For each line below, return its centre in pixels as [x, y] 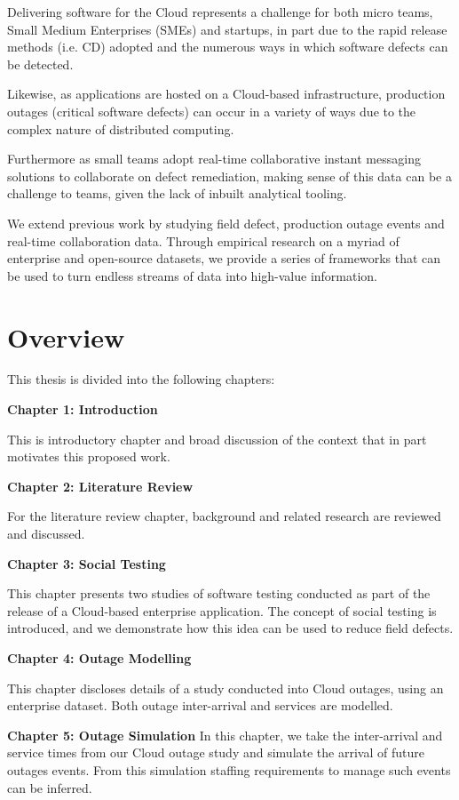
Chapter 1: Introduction [83, 409]
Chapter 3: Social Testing [87, 563]
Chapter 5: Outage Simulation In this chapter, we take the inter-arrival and [225, 735]
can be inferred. [50, 787]
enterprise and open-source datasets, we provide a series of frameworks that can [224, 258]
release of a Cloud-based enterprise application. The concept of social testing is [222, 610]
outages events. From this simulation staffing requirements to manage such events [229, 769]
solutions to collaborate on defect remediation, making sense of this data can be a [229, 176]
